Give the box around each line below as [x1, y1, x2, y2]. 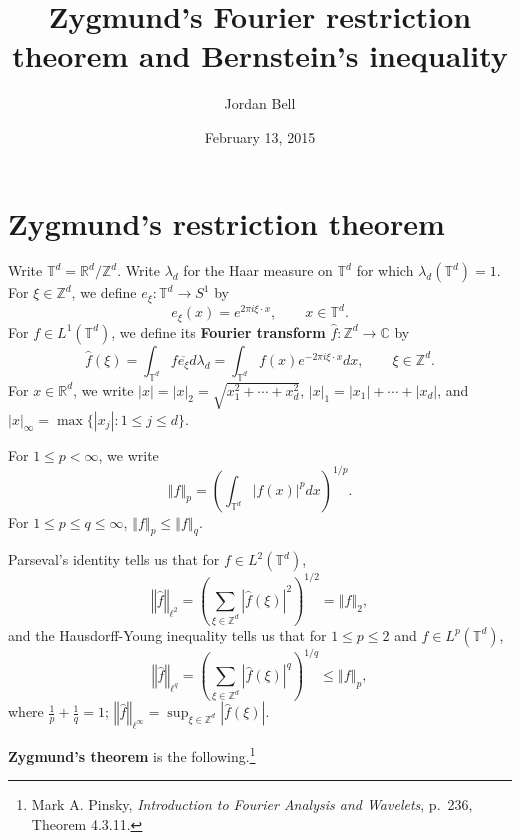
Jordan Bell [224, 93, 296, 114]
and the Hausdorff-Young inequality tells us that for [8, 624, 327, 645]
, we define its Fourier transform [111, 321, 326, 342]
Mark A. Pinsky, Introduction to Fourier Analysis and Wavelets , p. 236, [31, 794, 473, 815]
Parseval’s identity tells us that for [8, 549, 220, 570]
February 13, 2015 [204, 126, 316, 147]
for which [356, 260, 414, 281]
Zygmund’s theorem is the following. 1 [8, 742, 256, 766]
